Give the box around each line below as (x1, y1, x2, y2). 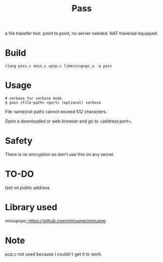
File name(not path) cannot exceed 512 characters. (5, 109, 107, 115)
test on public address (5, 184, 50, 190)
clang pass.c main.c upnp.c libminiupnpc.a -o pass (5, 64, 112, 69)
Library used (5, 202, 57, 213)
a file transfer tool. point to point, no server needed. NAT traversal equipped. (5, 30, 158, 37)
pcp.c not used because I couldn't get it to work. (5, 251, 103, 257)
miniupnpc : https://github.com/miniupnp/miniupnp (5, 218, 106, 223)
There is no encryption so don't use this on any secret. (5, 152, 115, 157)
